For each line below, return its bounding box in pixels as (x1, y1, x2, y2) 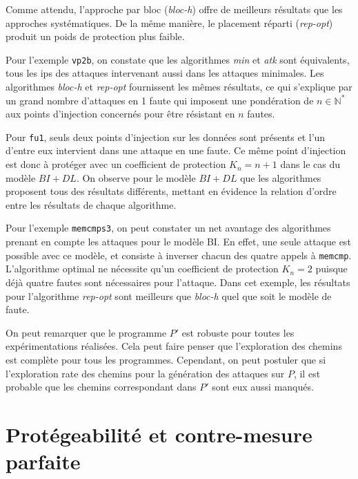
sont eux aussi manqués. (212, 379, 314, 394)
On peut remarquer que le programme (6, 325, 167, 339)
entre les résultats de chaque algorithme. (6, 197, 177, 212)
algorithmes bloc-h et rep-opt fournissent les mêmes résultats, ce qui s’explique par (6, 79, 352, 94)
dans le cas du (280, 157, 340, 171)
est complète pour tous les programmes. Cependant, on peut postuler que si (6, 352, 326, 366)
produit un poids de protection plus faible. (6, 29, 185, 44)
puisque (315, 261, 348, 276)
